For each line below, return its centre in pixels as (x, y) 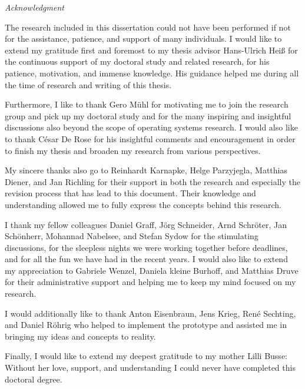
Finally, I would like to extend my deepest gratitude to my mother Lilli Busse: (146, 356)
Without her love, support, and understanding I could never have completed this (150, 368)
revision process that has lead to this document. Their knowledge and (130, 193)
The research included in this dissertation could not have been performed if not (148, 27)
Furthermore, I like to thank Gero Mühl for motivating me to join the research (147, 104)
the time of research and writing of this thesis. (88, 84)
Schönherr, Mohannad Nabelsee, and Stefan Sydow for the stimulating (132, 236)
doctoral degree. (34, 379)
